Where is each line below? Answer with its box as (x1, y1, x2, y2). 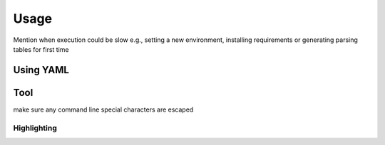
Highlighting (13, 123, 57, 133)
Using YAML (13, 64, 69, 76)
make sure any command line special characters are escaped (13, 105, 194, 114)
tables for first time (13, 45, 69, 53)
